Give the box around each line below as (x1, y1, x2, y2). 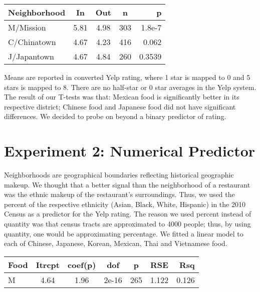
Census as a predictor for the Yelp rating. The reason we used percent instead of (4, 208, 251, 219)
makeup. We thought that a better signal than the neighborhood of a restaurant (4, 179, 250, 189)
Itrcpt (36, 258, 60, 270)
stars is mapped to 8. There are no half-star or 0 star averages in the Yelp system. (4, 81, 256, 92)
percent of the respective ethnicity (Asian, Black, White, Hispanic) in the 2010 (4, 198, 245, 209)
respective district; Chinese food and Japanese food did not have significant (4, 101, 236, 111)
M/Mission (8, 21, 46, 33)
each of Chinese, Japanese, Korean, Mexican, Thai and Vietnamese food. (4, 238, 227, 248)
